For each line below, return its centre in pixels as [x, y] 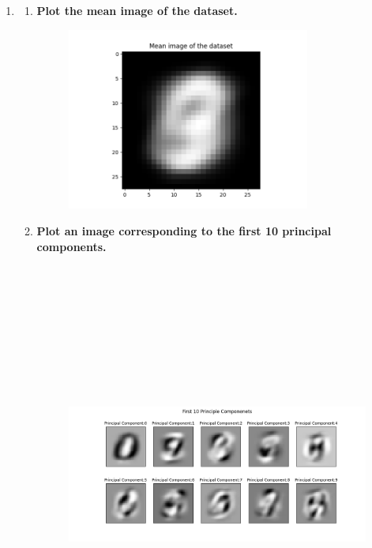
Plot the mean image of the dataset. [137, 10]
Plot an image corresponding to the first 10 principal [184, 230]
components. [71, 246]
